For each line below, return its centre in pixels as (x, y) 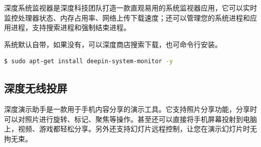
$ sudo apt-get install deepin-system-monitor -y (89, 61)
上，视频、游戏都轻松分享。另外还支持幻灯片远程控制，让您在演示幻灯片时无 (130, 129)
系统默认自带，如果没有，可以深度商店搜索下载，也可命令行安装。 (113, 44)
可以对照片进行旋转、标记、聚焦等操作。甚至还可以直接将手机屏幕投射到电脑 (130, 119)
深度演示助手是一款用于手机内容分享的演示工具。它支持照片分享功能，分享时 (130, 109)
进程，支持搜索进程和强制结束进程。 (71, 27)
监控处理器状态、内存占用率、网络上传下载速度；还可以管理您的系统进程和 (127, 17)
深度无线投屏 (36, 88)
